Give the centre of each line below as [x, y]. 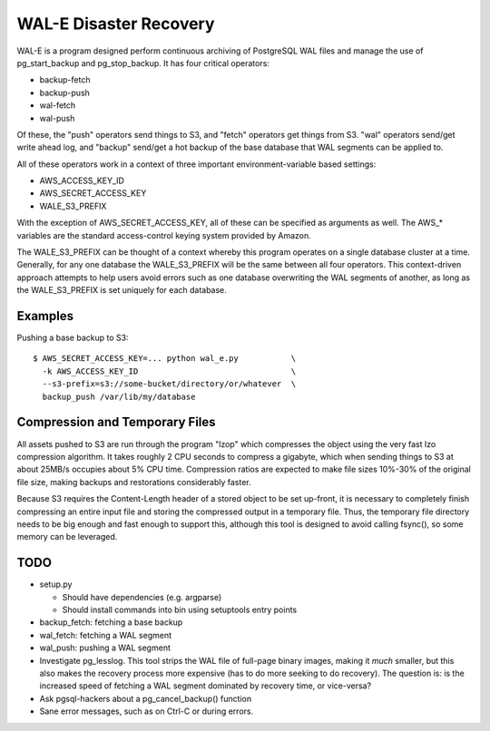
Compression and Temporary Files [117, 422]
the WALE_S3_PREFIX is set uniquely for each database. [122, 290]
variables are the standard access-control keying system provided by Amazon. [164, 235]
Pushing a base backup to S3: [73, 338]
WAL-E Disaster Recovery [116, 24]
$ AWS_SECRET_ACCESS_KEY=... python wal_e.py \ [165, 359]
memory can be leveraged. [67, 537]
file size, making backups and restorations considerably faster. [134, 482]
